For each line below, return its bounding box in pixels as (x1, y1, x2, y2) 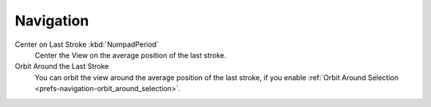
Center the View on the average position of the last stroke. (34, 50, 227, 59)
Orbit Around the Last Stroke (14, 62, 109, 71)
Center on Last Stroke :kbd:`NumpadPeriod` (14, 40, 160, 49)
